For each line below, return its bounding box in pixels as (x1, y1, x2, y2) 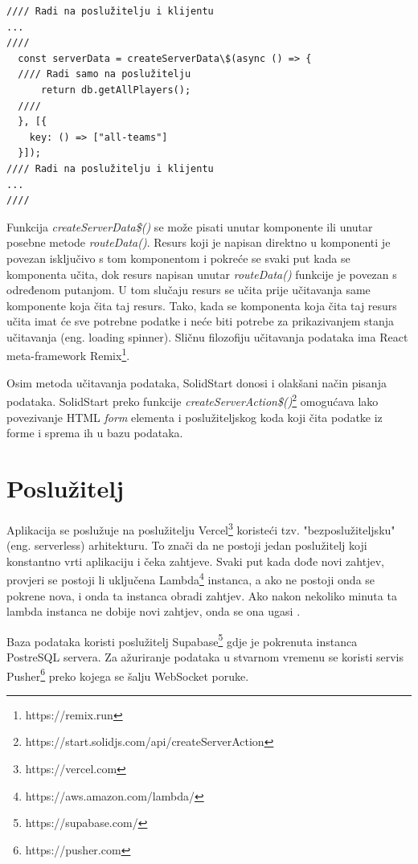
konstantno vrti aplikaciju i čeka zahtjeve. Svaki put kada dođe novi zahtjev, (6, 552, 384, 569)
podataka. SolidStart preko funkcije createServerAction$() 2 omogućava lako (6, 391, 379, 409)
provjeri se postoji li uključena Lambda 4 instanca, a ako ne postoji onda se (6, 569, 375, 588)
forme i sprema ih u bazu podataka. (6, 424, 183, 441)
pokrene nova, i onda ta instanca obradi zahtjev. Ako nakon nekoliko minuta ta (6, 587, 397, 604)
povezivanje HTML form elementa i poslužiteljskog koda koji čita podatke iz (6, 408, 383, 425)
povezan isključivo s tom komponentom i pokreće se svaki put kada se (6, 249, 350, 266)
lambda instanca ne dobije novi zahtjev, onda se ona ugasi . (6, 603, 301, 620)
